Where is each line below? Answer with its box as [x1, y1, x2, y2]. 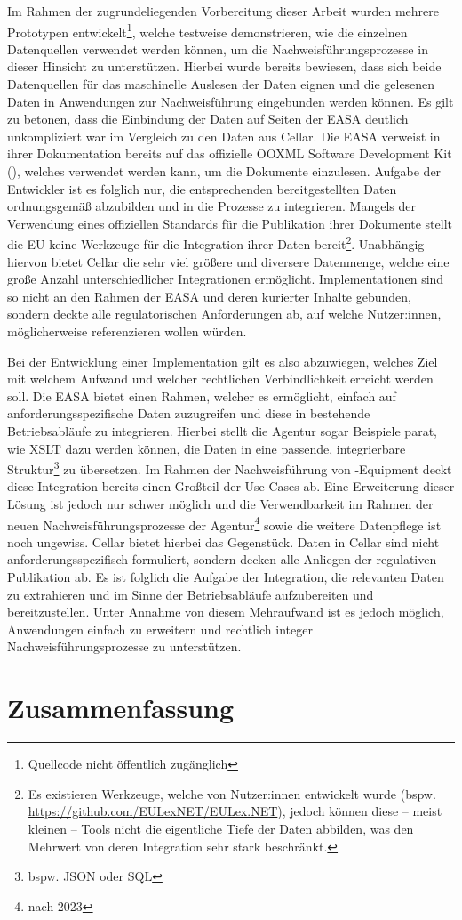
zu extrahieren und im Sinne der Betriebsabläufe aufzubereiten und [7, 585, 374, 603]
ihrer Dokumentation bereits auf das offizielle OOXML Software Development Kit [7, 144, 452, 163]
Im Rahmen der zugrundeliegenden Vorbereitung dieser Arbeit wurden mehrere [7, 2, 439, 20]
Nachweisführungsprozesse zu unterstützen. [7, 637, 242, 656]
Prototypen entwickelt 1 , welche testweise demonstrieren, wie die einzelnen [7, 20, 408, 41]
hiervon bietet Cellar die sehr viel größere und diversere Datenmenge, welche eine [7, 252, 450, 270]
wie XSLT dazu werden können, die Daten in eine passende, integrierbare [7, 439, 406, 457]
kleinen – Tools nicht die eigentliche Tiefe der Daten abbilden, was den [28, 819, 414, 837]
